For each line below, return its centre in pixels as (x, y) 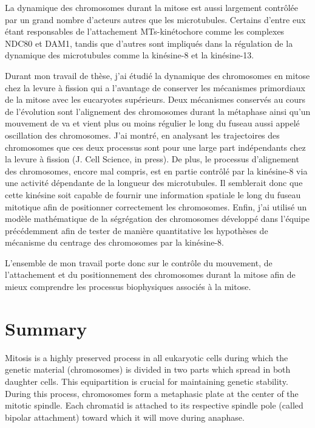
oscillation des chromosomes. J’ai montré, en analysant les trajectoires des (142, 135)
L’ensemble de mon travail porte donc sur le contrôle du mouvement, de (139, 262)
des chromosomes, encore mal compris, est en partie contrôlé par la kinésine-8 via (156, 171)
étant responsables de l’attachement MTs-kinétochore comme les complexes (145, 31)
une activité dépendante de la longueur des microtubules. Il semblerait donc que (154, 183)
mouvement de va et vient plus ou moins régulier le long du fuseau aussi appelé (152, 123)
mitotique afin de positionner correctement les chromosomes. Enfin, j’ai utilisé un (156, 206)
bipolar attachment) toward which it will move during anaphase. (125, 417)
